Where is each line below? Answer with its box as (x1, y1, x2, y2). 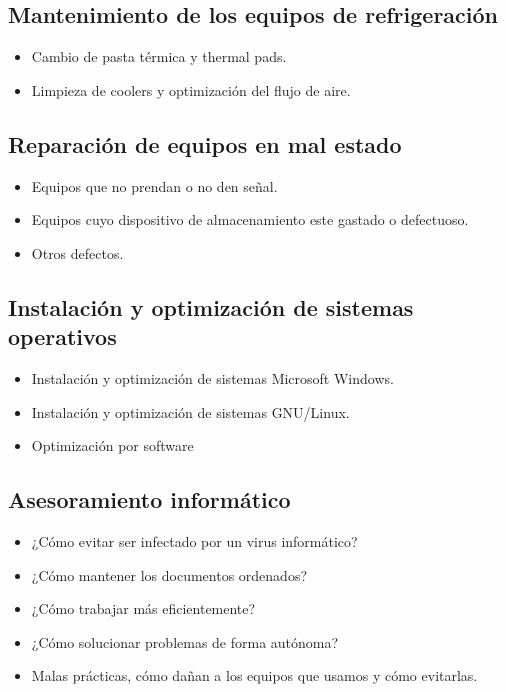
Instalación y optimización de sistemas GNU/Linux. (31, 401, 350, 422)
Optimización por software (31, 435, 194, 456)
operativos (8, 321, 117, 352)
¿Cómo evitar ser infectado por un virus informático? (31, 530, 358, 551)
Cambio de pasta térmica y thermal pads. (31, 46, 287, 67)
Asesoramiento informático (8, 484, 291, 515)
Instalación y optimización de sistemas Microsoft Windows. (31, 367, 394, 388)
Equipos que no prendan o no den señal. (31, 175, 278, 196)
